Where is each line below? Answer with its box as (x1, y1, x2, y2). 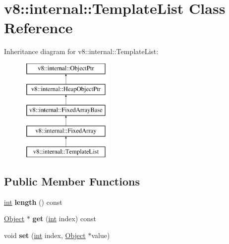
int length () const (4, 196, 62, 207)
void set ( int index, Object (4, 230, 86, 240)
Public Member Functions (4, 173, 140, 188)
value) (91, 230, 110, 240)
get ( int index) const (32, 213, 96, 224)
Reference (4, 17, 73, 38)
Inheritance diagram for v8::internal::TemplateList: (4, 46, 159, 57)
